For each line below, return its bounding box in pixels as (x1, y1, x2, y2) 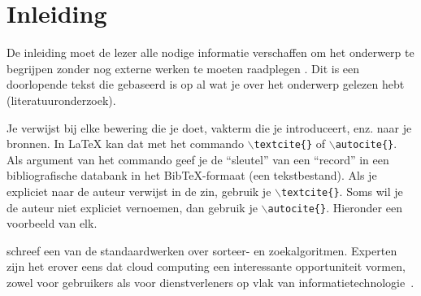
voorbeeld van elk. (7, 215, 98, 232)
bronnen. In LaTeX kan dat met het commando (7, 135, 244, 152)
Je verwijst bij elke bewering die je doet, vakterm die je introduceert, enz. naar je (7, 119, 412, 136)
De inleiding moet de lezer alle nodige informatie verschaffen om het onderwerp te (7, 44, 414, 61)
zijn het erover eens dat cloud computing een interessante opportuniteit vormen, (7, 258, 406, 275)
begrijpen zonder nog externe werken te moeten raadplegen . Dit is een (7, 59, 360, 76)
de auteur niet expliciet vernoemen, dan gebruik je (7, 198, 258, 215)
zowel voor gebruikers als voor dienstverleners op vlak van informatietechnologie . (7, 274, 414, 291)
